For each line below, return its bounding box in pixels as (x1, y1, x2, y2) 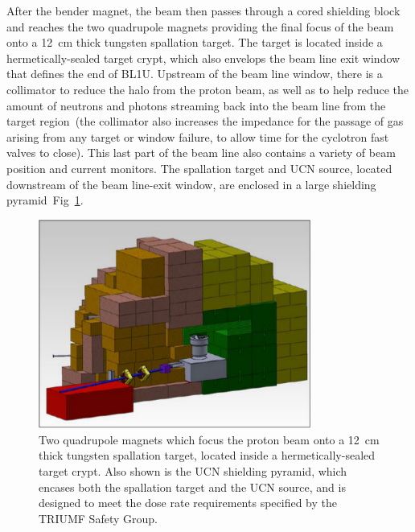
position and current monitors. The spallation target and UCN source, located (6, 159, 392, 176)
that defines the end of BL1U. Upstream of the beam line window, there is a (6, 65, 383, 82)
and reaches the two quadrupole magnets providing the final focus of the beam (6, 18, 394, 35)
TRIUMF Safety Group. (39, 509, 158, 526)
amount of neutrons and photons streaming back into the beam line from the (6, 97, 386, 113)
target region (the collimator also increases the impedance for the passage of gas (6, 113, 404, 130)
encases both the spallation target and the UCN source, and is (39, 478, 346, 495)
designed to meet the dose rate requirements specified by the (39, 494, 337, 511)
